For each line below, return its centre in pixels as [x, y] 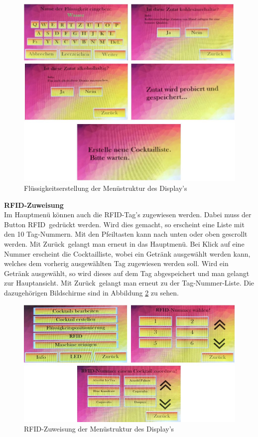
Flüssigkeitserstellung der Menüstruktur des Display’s [106, 188]
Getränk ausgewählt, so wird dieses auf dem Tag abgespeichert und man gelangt [127, 273]
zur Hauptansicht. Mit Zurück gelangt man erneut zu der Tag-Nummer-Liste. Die [129, 283]
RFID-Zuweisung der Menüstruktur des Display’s [99, 429]
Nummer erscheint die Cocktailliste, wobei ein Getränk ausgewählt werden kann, [127, 253]
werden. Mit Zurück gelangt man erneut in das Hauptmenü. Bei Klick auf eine [124, 243]
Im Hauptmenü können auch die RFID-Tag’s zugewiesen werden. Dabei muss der [128, 215]
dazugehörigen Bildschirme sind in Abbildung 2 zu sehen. [91, 292]
